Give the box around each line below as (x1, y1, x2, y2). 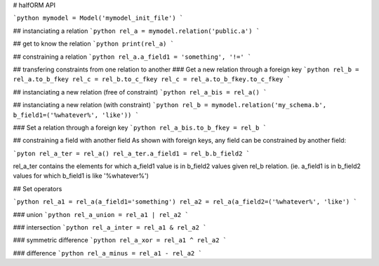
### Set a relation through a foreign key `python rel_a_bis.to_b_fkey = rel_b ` (13, 123, 267, 132)
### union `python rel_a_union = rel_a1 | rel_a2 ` (13, 210, 189, 218)
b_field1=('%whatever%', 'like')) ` (13, 111, 140, 119)
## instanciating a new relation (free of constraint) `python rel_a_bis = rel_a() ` (13, 87, 267, 96)
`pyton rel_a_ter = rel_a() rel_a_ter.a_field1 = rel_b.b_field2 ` (13, 149, 251, 157)
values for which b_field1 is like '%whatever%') (13, 171, 149, 180)
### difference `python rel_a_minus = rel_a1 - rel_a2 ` (13, 248, 203, 257)
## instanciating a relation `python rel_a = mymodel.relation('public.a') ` (13, 27, 260, 35)
